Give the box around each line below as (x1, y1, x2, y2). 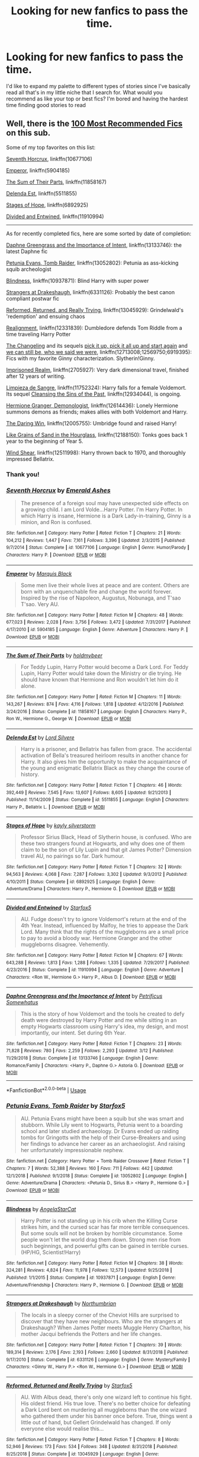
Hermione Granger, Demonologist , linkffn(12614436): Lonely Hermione (6, 402, 179, 409)
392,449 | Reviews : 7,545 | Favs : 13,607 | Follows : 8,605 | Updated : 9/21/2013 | (6, 789, 172, 796)
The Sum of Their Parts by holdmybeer (6, 652, 102, 659)
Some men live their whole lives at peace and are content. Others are (20, 581, 190, 589)
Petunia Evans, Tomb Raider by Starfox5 (6, 1101, 126, 1109)
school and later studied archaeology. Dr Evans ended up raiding (20, 1128, 179, 1135)
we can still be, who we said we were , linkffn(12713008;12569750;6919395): (6, 348, 192, 355)
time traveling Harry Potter (6, 330, 71, 338)
